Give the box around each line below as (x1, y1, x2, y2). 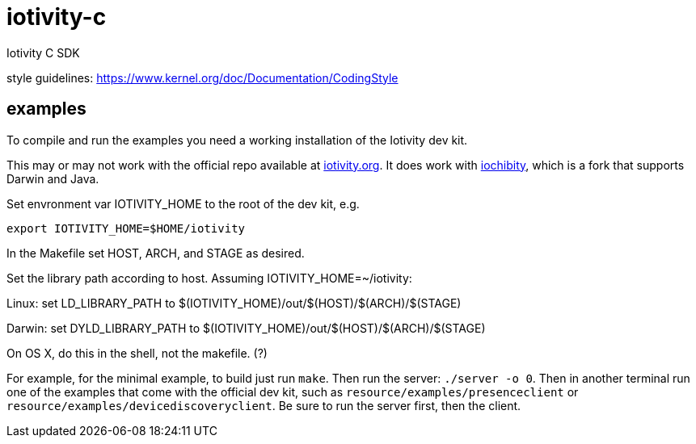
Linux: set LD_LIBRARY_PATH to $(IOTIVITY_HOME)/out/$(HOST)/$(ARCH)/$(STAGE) (6, 295, 462, 310)
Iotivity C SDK (6, 45, 80, 60)
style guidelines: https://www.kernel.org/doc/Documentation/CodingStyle (6, 70, 399, 85)
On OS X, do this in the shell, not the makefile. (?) (6, 346, 268, 360)
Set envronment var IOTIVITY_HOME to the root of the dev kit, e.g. (6, 196, 360, 211)
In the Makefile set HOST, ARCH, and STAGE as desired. (6, 245, 305, 260)
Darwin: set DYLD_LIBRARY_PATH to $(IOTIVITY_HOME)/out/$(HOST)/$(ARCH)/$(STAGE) (6, 320, 486, 335)
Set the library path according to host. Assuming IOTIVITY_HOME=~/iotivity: (6, 270, 412, 285)
